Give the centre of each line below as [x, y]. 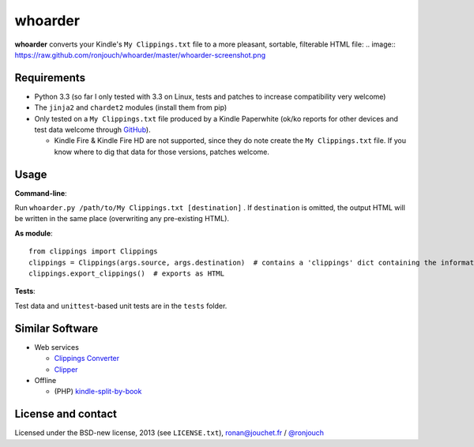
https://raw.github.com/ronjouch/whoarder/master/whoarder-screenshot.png [140, 54]
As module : [34, 233]
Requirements [50, 78]
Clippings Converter [87, 359]
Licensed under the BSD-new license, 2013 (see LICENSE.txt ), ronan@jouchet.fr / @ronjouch [169, 433]
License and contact [66, 414]
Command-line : [41, 193]
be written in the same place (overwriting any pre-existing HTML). [122, 219]
